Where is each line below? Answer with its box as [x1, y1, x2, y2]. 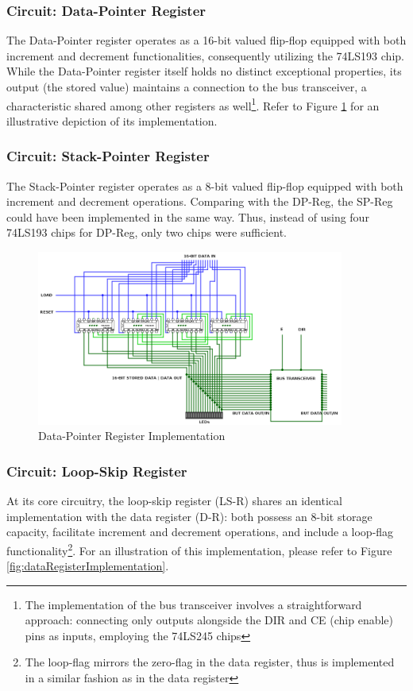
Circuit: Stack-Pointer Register [6, 146, 210, 166]
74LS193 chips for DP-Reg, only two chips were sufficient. [6, 224, 287, 241]
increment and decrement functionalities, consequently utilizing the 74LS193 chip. [6, 47, 404, 64]
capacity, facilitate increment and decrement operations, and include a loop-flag [6, 523, 394, 540]
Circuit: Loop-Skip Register [6, 461, 187, 481]
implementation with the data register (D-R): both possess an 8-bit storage [6, 508, 372, 524]
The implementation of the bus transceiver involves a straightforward [25, 596, 362, 612]
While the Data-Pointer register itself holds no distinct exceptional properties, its [6, 63, 402, 79]
